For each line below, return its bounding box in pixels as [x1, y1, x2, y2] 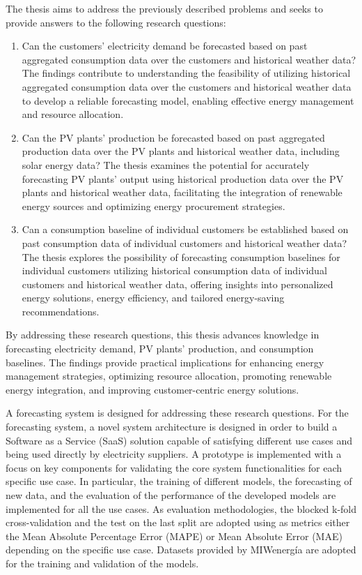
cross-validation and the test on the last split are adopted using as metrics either [6, 515, 350, 530]
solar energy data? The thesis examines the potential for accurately [22, 157, 310, 172]
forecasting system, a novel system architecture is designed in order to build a [6, 419, 338, 434]
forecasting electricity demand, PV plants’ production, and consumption [6, 341, 314, 356]
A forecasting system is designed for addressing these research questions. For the [6, 405, 349, 420]
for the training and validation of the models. [6, 555, 199, 570]
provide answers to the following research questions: [6, 15, 226, 29]
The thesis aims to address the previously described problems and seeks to [6, 1, 323, 15]
